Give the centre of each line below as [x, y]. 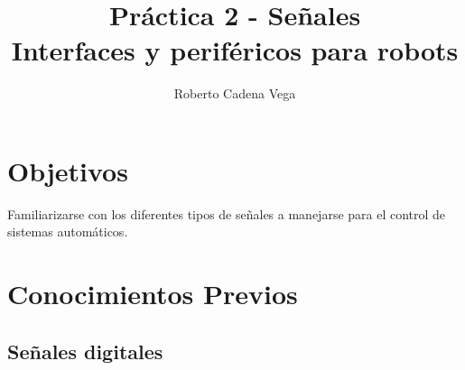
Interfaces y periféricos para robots [235, 50]
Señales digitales [85, 351]
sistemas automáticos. [68, 231]
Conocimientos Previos [153, 294]
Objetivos [68, 170]
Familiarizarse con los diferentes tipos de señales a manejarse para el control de [227, 213]
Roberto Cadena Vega [235, 93]
